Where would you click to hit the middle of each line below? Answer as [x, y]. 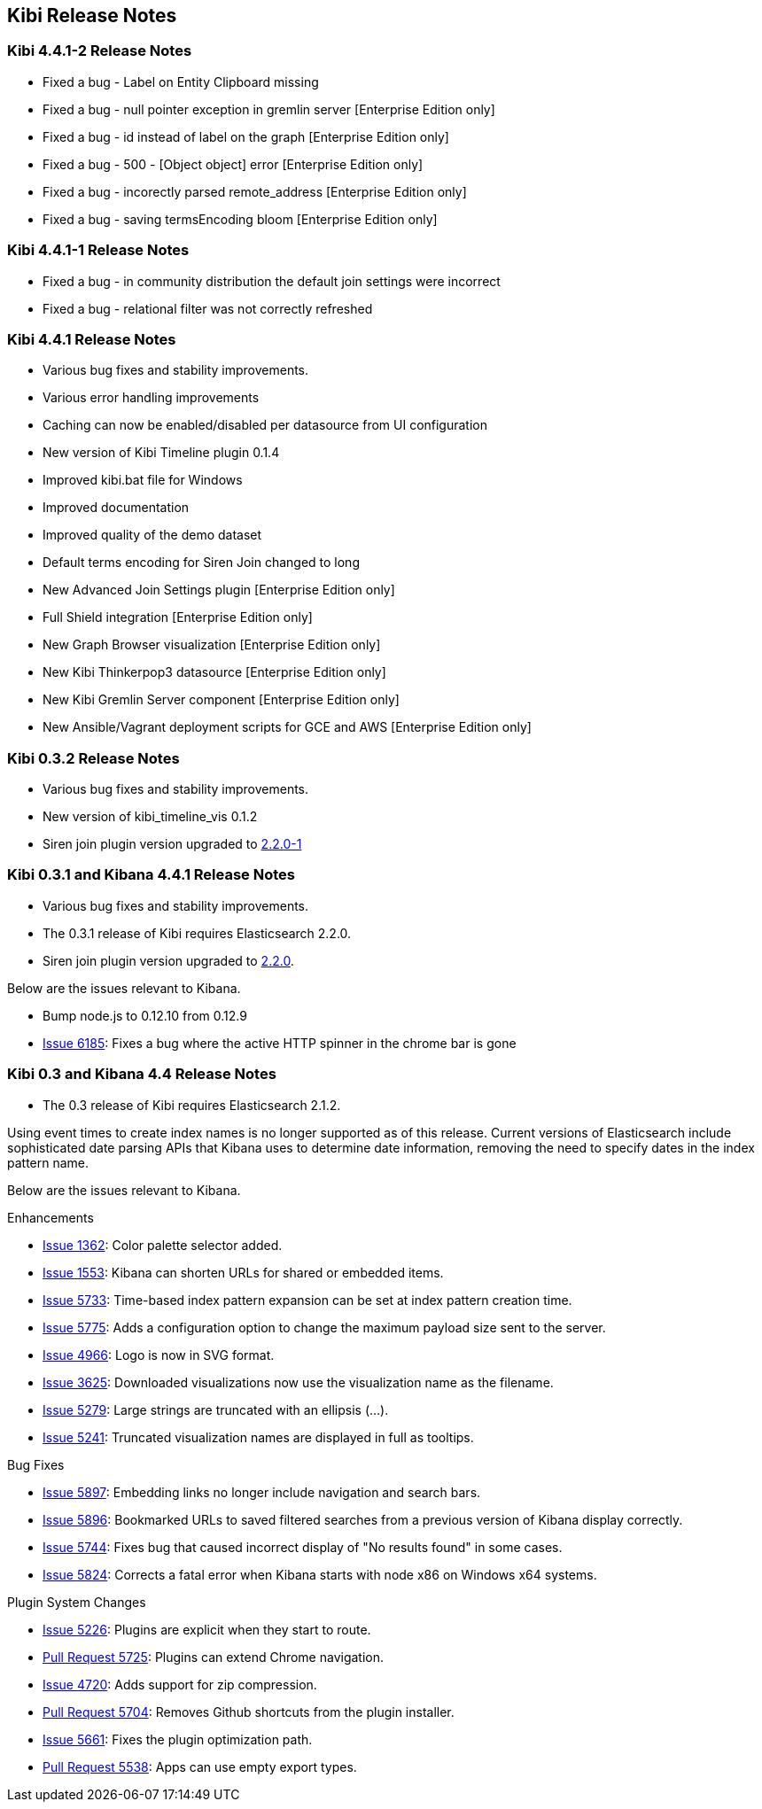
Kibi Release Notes [92, 16]
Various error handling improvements [151, 398]
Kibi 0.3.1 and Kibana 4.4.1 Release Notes [151, 875]
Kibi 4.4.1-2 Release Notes [100, 51]
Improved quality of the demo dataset [152, 535]
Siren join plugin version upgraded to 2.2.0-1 [172, 844]
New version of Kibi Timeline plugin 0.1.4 [161, 453]
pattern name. [48, 1162]
